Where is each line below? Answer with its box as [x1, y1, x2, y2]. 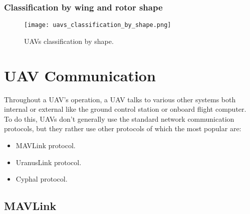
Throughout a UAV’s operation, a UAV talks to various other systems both [4, 94, 236, 104]
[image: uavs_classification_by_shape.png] [24, 21, 171, 29]
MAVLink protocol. [16, 140, 76, 150]
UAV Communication [4, 65, 156, 85]
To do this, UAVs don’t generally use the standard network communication [4, 113, 234, 124]
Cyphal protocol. [16, 174, 68, 184]
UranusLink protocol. [16, 157, 82, 167]
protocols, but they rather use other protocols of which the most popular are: [4, 123, 241, 134]
